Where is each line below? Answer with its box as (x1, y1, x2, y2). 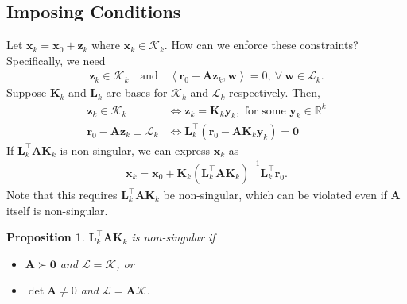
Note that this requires (6, 187, 118, 202)
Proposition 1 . (6, 229, 85, 245)
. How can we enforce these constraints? (164, 37, 359, 53)
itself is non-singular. (6, 202, 108, 218)
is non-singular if (131, 229, 215, 245)
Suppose (6, 84, 47, 101)
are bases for (106, 84, 168, 101)
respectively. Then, (229, 84, 320, 101)
